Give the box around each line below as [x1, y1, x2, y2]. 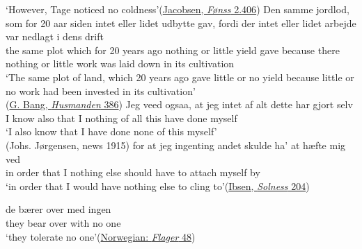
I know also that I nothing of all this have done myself [6, 110, 237, 125]
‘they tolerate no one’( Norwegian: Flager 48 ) [6, 229, 196, 243]
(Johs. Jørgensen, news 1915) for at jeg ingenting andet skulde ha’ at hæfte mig [6, 137, 346, 152]
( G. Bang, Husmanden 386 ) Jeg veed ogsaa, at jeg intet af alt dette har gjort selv [6, 97, 353, 112]
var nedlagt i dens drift [6, 29, 104, 44]
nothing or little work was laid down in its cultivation [6, 56, 235, 71]
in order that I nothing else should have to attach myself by [6, 165, 260, 180]
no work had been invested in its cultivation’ [6, 83, 196, 98]
